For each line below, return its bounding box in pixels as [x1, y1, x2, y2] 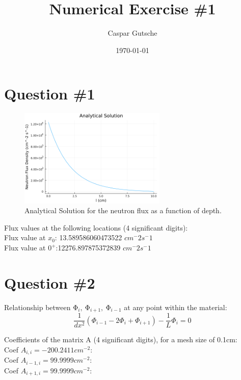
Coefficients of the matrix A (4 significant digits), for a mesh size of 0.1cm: [4, 334, 237, 345]
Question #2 [4, 272, 95, 293]
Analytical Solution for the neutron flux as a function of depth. [24, 205, 222, 216]
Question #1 [4, 83, 95, 104]
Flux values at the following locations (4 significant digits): [4, 222, 188, 233]
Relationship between [4, 301, 71, 312]
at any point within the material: [124, 301, 227, 312]
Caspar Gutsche [108, 28, 157, 38]
